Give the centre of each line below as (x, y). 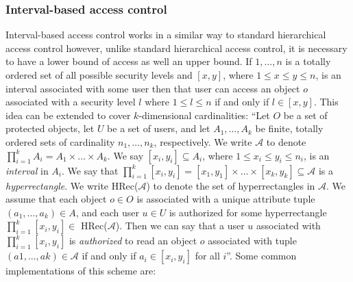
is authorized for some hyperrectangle (248, 212)
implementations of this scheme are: (81, 271)
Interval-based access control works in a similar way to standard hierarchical (166, 35)
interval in (27, 170)
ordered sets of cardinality (60, 141)
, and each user (107, 212)
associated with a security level (71, 102)
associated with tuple (252, 241)
